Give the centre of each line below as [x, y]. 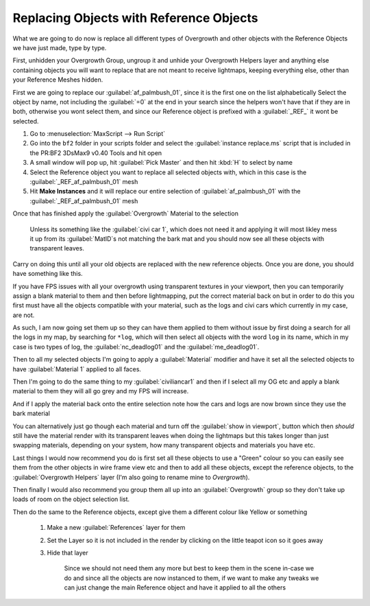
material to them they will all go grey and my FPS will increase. [101, 391]
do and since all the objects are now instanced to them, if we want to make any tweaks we [192, 578]
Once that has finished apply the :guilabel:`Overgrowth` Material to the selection [126, 213]
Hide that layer [67, 552]
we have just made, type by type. [60, 47]
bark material [32, 413]
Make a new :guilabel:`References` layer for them [116, 528]
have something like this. [48, 274]
